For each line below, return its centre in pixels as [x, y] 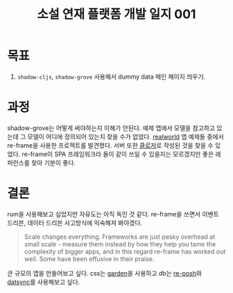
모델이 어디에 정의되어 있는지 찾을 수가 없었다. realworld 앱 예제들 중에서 [126, 136]
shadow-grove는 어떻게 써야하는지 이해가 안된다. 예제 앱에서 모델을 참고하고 [111, 128]
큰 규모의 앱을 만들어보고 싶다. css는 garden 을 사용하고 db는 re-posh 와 [105, 273]
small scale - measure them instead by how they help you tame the [120, 244]
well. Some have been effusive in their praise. [89, 259]
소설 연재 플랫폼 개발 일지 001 [116, 14]
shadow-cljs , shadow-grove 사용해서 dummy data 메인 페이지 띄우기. [111, 77]
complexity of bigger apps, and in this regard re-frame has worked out [125, 251]
